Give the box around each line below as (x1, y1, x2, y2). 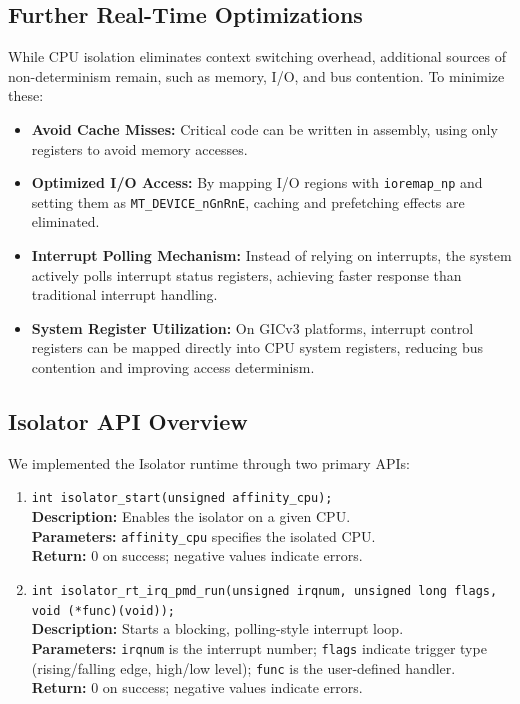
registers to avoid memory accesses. (31, 138, 248, 159)
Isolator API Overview (8, 406, 248, 437)
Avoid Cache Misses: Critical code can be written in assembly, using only (31, 118, 498, 139)
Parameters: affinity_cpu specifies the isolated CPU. (31, 525, 376, 546)
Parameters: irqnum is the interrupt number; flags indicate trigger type (31, 637, 487, 658)
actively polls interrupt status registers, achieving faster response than (31, 264, 462, 285)
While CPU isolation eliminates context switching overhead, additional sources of (8, 46, 507, 67)
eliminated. (31, 211, 100, 232)
